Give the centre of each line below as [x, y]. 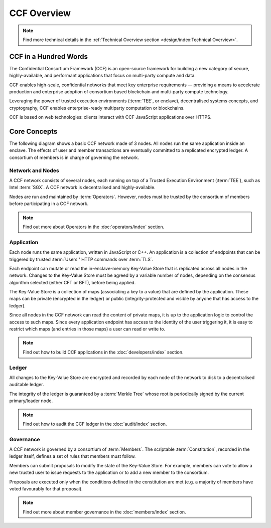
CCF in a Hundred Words [48, 56]
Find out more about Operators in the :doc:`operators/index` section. [94, 227]
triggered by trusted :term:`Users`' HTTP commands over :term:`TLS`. [81, 259]
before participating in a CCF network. [49, 204]
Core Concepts [33, 131]
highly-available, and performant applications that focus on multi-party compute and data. [102, 76]
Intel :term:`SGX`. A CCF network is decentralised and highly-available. [82, 188]
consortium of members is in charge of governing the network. [74, 157]
